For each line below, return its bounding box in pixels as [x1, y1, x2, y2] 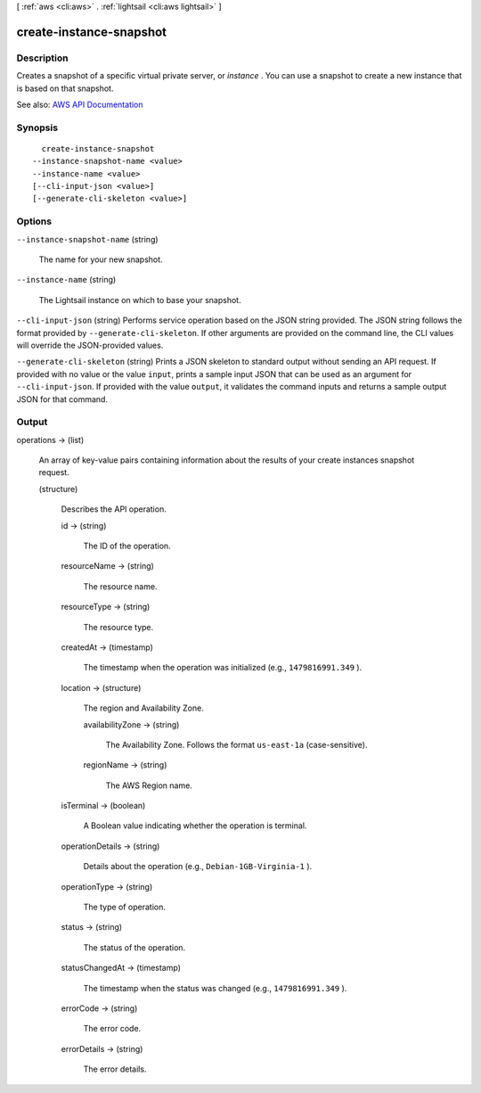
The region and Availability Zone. [83, 703, 204, 713]
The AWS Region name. [105, 780, 193, 791]
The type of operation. [83, 901, 167, 913]
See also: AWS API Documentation [16, 99, 143, 110]
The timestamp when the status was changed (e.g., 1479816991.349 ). [83, 982, 347, 993]
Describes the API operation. [61, 504, 167, 514]
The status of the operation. [83, 941, 186, 953]
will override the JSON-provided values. [16, 340, 164, 350]
